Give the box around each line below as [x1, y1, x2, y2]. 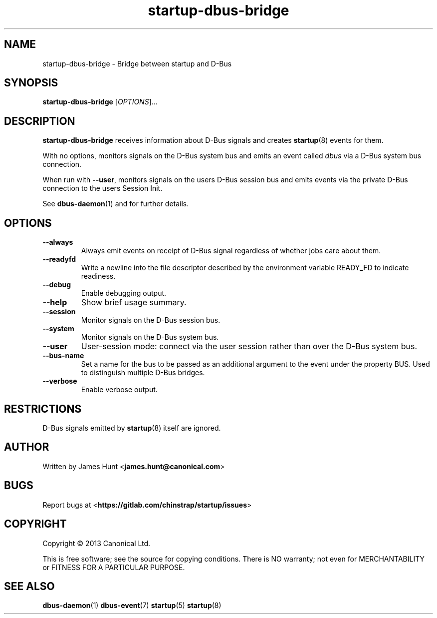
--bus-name [42, 351, 84, 360]
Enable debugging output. [81, 289, 167, 298]
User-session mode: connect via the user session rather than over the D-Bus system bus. [81, 341, 418, 352]
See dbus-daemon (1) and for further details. [42, 199, 189, 208]
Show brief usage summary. [81, 297, 187, 308]
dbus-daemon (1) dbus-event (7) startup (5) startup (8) [42, 601, 221, 610]
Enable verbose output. [81, 385, 158, 394]
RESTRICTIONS [4, 402, 82, 415]
